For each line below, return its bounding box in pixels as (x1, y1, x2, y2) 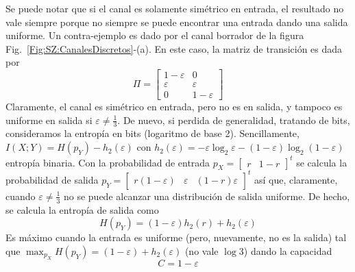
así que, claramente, (254, 172, 338, 186)
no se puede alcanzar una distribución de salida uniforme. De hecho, (63, 188, 350, 203)
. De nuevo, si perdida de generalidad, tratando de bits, (117, 112, 350, 127)
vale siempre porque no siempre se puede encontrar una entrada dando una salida (5, 14, 348, 29)
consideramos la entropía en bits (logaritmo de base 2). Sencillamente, (5, 126, 299, 140)
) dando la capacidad (243, 243, 332, 258)
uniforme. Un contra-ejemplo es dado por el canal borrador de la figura (5, 28, 304, 42)
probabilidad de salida (5, 172, 99, 186)
